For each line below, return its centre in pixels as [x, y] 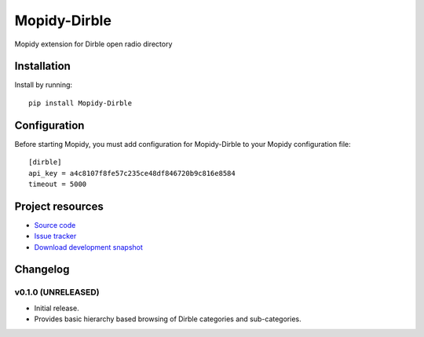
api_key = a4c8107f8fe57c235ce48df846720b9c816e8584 [132, 173]
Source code [55, 225]
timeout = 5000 [58, 184]
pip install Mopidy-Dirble [80, 103]
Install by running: [44, 85]
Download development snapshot [88, 247]
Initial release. [57, 308]
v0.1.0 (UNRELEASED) [57, 292]
